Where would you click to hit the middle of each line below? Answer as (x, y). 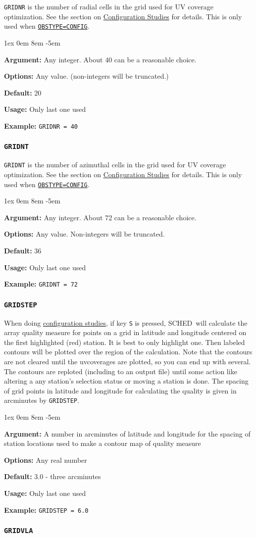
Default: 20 (23, 92)
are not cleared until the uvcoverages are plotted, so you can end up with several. (128, 362)
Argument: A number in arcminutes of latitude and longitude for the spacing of (127, 433)
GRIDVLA (19, 531)
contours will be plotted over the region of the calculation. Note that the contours (128, 352)
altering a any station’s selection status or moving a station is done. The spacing (126, 381)
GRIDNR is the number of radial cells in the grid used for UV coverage (109, 6)
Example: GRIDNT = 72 (41, 284)
